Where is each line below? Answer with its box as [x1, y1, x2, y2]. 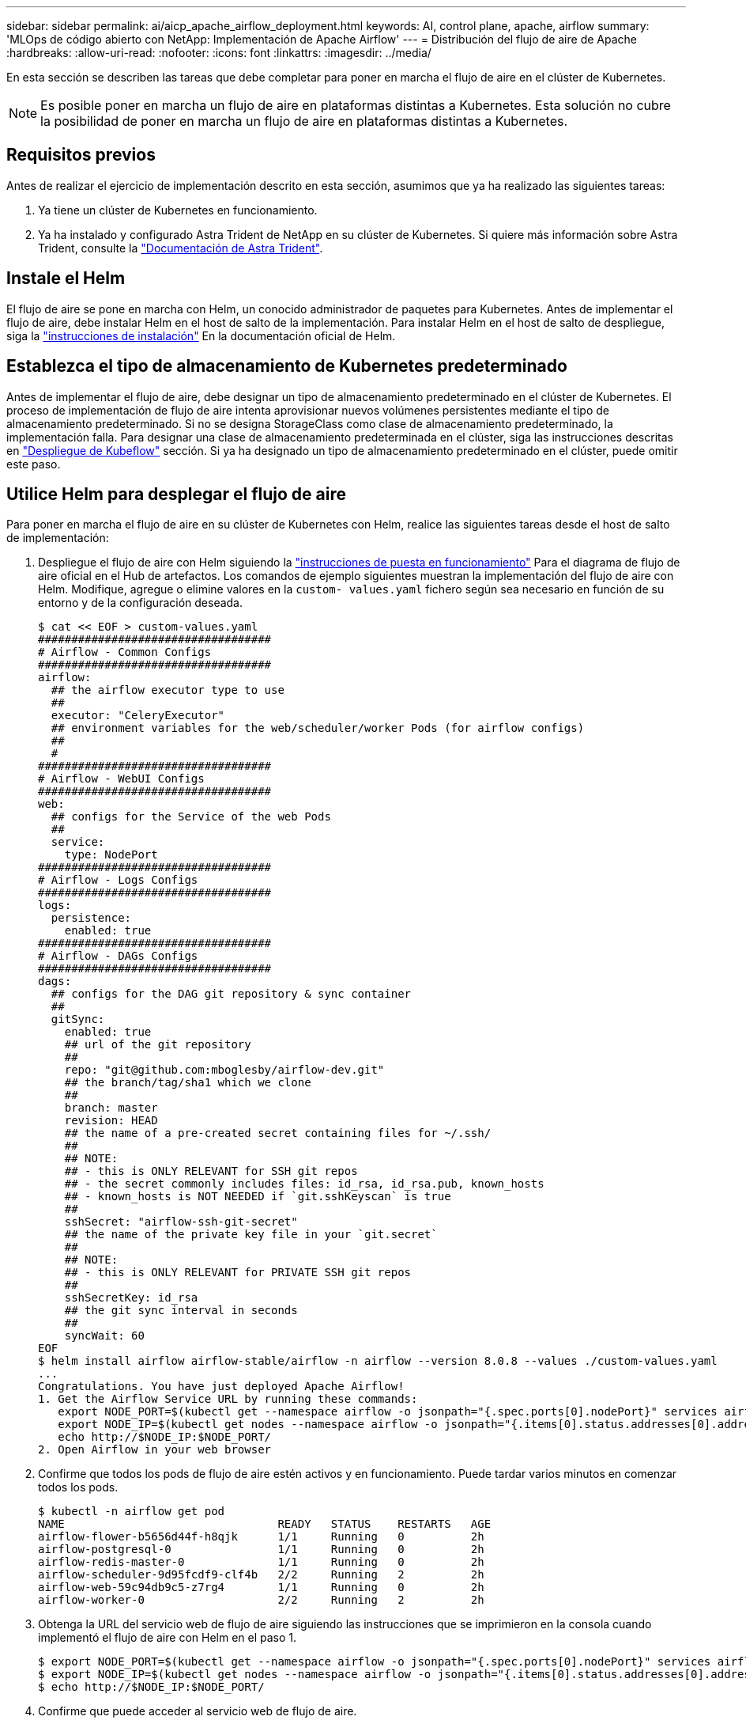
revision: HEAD [64, 1114, 158, 1127]
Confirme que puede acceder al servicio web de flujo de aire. [38, 1704, 357, 1718]
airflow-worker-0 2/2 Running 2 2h [38, 1593, 484, 1607]
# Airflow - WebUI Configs [38, 772, 205, 786]
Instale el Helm [6, 268, 126, 289]
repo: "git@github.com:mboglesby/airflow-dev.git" [64, 1063, 385, 1077]
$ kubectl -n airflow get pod [38, 1505, 225, 1518]
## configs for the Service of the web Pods [51, 810, 331, 824]
